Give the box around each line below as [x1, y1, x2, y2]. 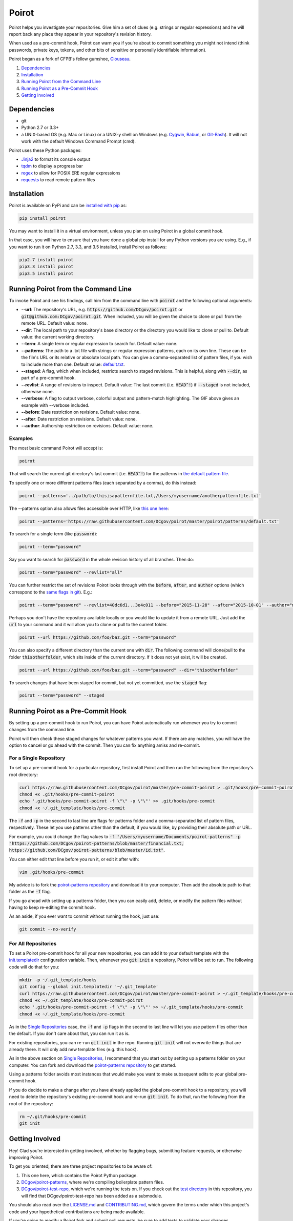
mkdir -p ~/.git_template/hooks [19, 977, 97, 983]
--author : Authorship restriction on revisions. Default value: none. [21, 423, 154, 429]
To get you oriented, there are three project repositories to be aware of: [9, 1163, 153, 1169]
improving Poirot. [9, 1154, 44, 1160]
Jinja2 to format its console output [21, 156, 90, 162]
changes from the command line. [9, 727, 76, 733]
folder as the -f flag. [9, 889, 51, 895]
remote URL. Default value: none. [21, 320, 88, 326]
